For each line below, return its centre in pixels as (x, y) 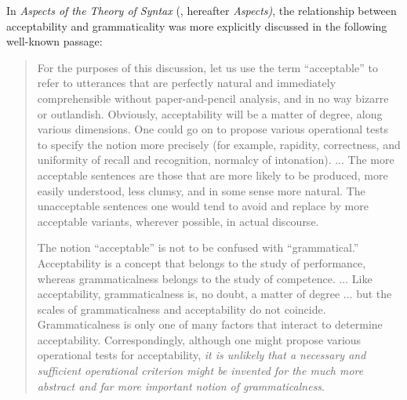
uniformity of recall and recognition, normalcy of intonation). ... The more (216, 160)
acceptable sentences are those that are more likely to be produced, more (213, 175)
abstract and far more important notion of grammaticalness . (181, 385)
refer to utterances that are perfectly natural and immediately (187, 83)
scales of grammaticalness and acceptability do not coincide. (182, 309)
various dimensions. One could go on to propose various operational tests (213, 129)
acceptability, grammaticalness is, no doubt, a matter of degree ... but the (214, 294)
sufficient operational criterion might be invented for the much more (200, 371)
